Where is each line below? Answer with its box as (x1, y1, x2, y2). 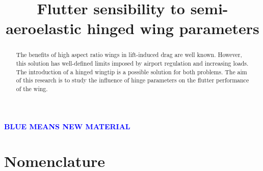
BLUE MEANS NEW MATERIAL (4, 121, 130, 131)
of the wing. (16, 84, 48, 93)
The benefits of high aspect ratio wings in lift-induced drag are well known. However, (16, 50, 242, 59)
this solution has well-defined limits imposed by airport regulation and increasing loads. (16, 59, 249, 68)
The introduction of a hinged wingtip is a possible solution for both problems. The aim (16, 67, 247, 76)
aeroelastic (6, 18, 82, 39)
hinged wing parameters (87, 18, 259, 39)
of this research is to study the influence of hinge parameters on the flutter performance (16, 76, 249, 84)
